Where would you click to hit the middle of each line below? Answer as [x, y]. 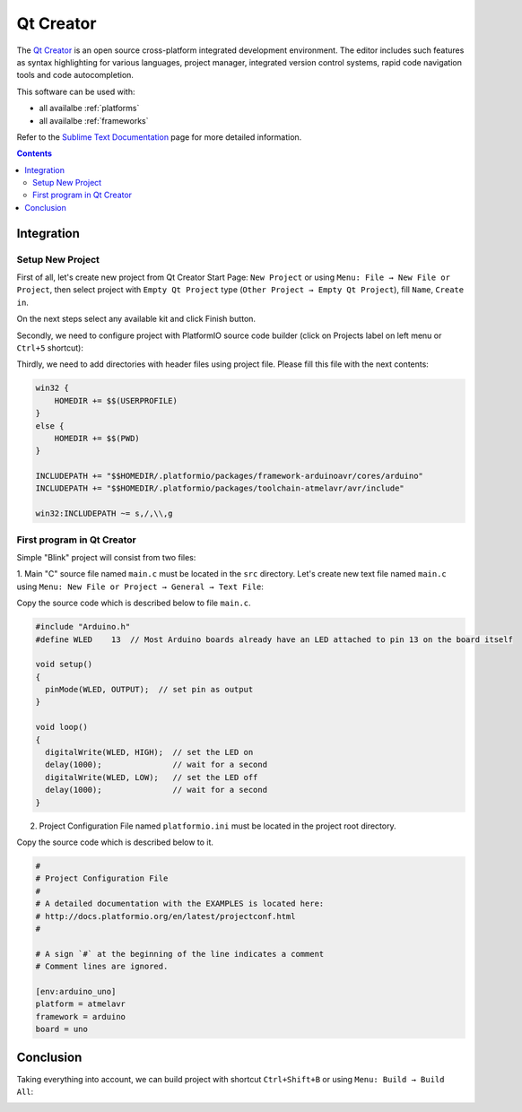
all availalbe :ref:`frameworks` [94, 120]
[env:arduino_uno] [76, 991]
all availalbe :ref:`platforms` [89, 109]
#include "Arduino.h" [83, 627]
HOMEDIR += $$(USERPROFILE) [116, 400]
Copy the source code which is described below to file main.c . [134, 603]
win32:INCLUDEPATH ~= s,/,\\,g [104, 514]
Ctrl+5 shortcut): [50, 347]
